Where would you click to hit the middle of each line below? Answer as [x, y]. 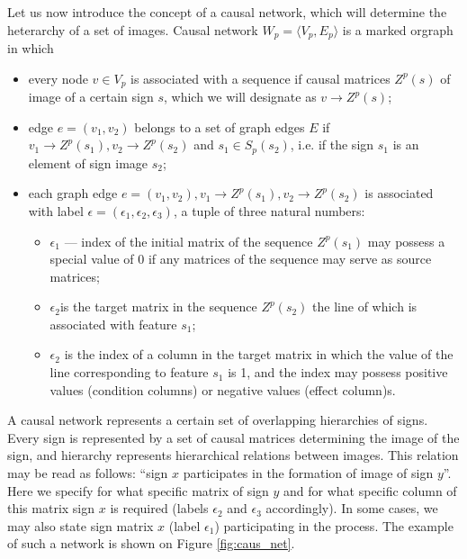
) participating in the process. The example [334, 525]
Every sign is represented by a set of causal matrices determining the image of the [233, 437]
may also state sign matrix [81, 525]
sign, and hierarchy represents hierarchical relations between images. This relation [233, 455]
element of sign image [88, 162]
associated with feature [113, 324]
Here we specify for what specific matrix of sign [138, 490]
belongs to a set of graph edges [220, 126]
